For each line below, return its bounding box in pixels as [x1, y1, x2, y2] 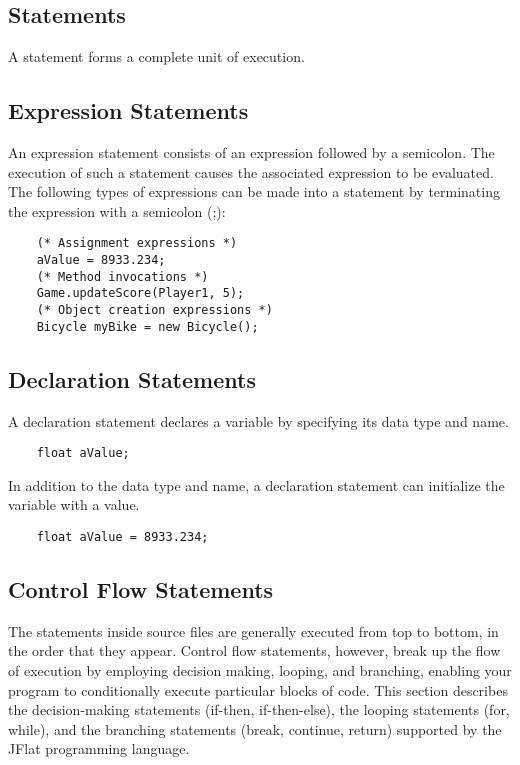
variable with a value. [8, 494, 140, 515]
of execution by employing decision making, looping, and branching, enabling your [8, 660, 512, 680]
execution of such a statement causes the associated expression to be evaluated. [8, 161, 494, 182]
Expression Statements [8, 95, 249, 126]
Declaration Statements [8, 363, 256, 394]
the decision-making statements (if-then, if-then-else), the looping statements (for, [8, 699, 510, 720]
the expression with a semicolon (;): [8, 200, 226, 221]
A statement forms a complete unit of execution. [8, 46, 305, 67]
